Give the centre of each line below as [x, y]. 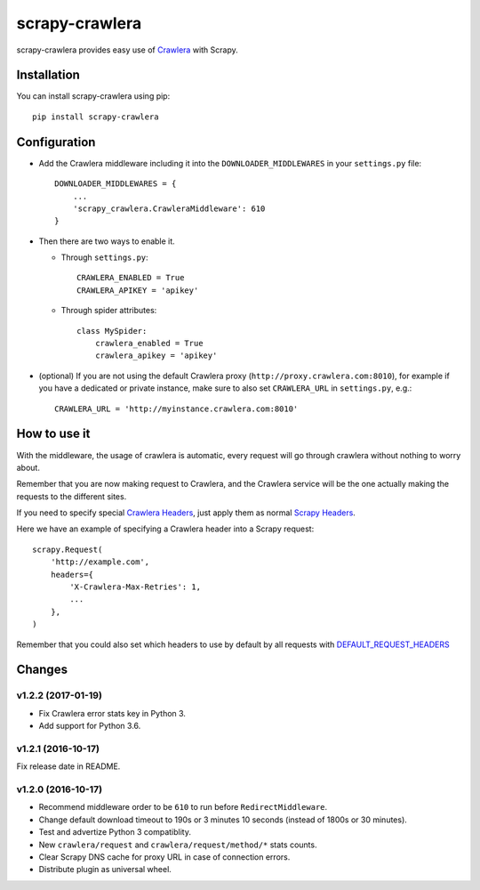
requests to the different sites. [72, 496]
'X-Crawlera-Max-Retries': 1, [136, 587]
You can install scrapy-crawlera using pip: [93, 96]
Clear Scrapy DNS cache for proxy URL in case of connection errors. [164, 857]
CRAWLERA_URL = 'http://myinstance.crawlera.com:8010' [176, 409]
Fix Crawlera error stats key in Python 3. [112, 713]
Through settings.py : [104, 257]
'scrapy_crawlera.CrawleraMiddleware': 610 [169, 208]
